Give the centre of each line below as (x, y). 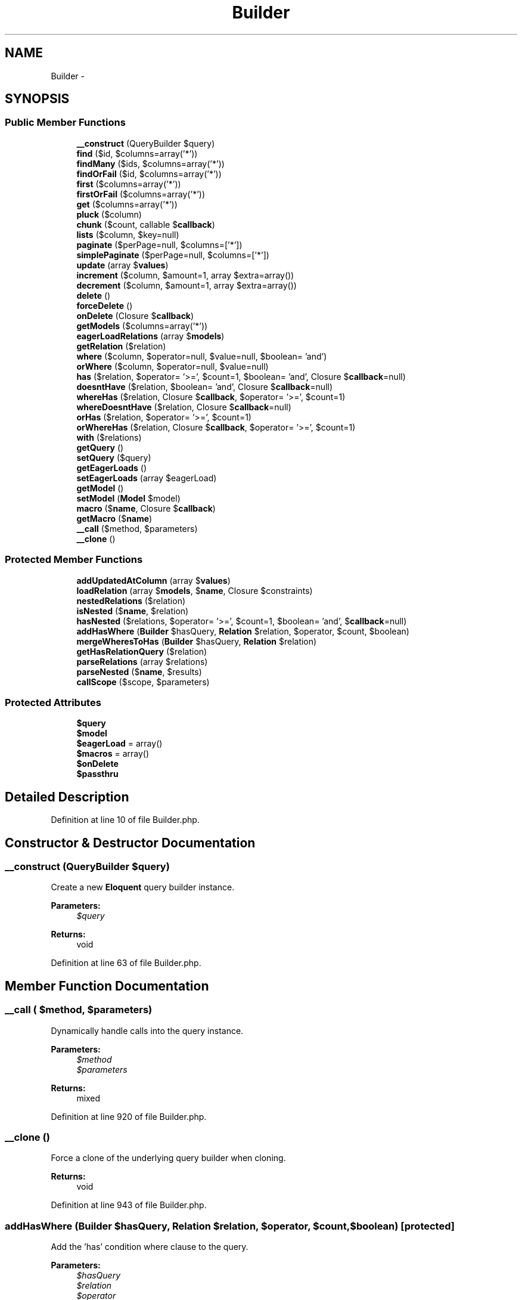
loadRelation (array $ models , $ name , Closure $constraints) (195, 590)
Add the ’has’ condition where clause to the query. (150, 1247)
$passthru (97, 774)
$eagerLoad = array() (119, 744)
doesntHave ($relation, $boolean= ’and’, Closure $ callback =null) (205, 386)
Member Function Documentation (107, 986)
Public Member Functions (65, 123)
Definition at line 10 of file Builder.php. (125, 820)
